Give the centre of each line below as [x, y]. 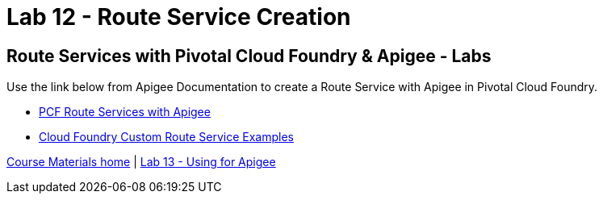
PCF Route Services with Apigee [125, 112]
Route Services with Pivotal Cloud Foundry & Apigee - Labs [249, 56]
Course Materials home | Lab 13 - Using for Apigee [141, 162]
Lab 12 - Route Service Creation [179, 17]
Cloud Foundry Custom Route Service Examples [166, 137]
